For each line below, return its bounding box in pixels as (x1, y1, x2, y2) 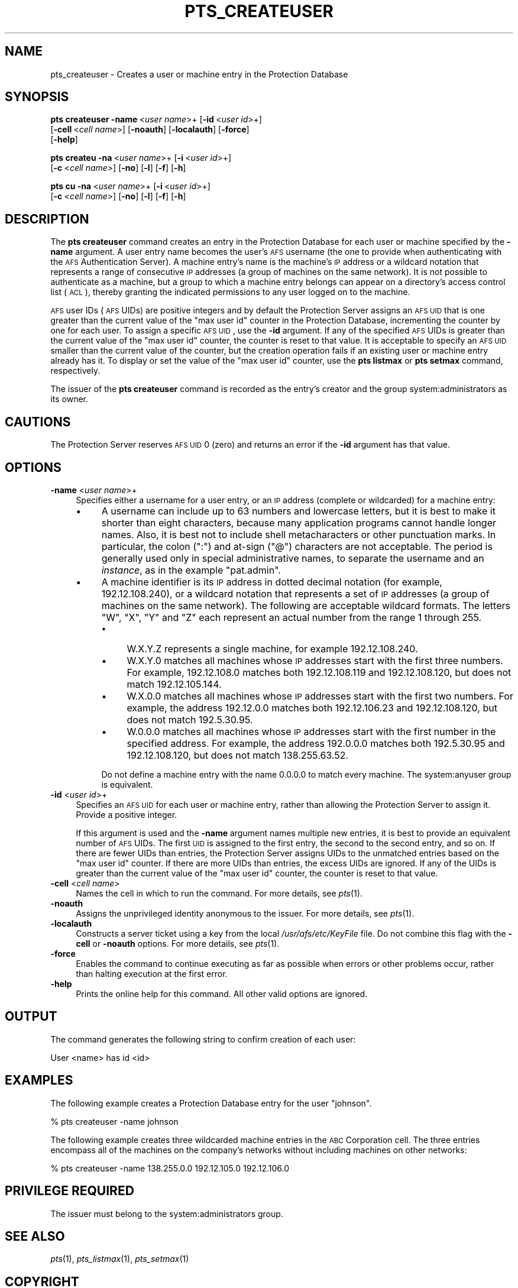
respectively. (50, 365, 101, 376)
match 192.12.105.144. (127, 678, 222, 690)
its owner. (50, 394, 89, 404)
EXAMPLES (5, 1073, 73, 1088)
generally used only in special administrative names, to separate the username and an (101, 552, 484, 564)
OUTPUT (5, 1009, 57, 1024)
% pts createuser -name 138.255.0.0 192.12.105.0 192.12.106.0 (50, 1163, 290, 1173)
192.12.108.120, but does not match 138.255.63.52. (127, 749, 349, 761)
